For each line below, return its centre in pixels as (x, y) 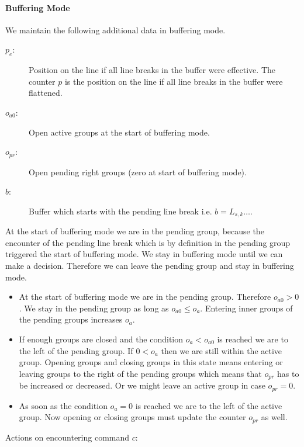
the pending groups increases (71, 319)
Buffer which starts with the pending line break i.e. (120, 211)
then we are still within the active (222, 350)
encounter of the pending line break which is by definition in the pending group (148, 242)
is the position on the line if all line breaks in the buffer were (174, 81)
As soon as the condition (63, 405)
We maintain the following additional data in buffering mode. (115, 30)
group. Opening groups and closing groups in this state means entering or (151, 362)
